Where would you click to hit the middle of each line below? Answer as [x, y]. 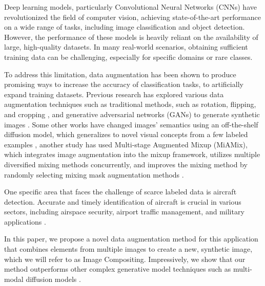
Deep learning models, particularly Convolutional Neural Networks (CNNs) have [130, 7]
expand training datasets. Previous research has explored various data [114, 94]
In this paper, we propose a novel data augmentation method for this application [131, 239]
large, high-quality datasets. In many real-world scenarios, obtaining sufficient [126, 47]
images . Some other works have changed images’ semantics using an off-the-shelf [131, 124]
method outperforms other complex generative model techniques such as [118, 269]
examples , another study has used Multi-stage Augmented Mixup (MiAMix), [126, 144]
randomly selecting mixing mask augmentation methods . [94, 174]
